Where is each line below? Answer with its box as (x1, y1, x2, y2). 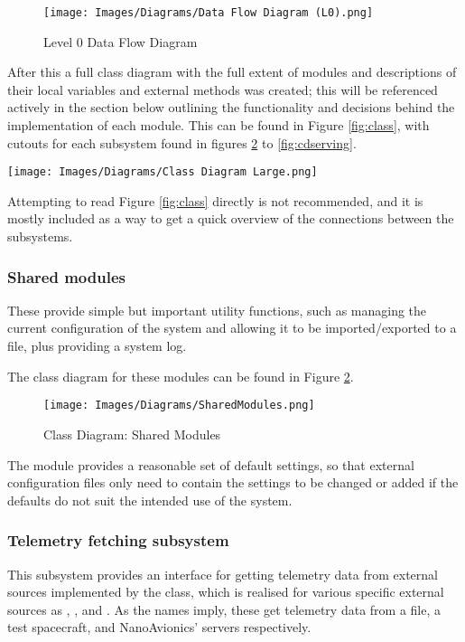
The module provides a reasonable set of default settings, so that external (7, 455, 414, 474)
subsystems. (7, 227, 73, 246)
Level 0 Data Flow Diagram (43, 32, 198, 51)
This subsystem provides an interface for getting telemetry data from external (7, 564, 438, 583)
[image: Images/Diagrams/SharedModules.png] (43, 399, 315, 412)
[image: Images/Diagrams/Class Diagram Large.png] (7, 165, 318, 179)
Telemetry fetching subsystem (7, 529, 229, 552)
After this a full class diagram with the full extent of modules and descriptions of (7, 62, 457, 81)
